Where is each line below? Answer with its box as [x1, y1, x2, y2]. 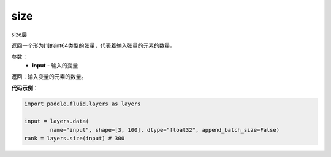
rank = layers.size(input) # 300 [24, 135, 125, 142]
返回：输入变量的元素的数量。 [11, 73, 87, 80]
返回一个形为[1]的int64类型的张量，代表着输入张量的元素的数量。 [11, 42, 176, 49]
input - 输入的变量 [32, 61, 78, 69]
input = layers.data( [24, 118, 89, 125]
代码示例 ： [11, 84, 39, 91]
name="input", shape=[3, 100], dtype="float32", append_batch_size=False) [50, 126, 280, 133]
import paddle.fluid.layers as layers [24, 101, 141, 107]
